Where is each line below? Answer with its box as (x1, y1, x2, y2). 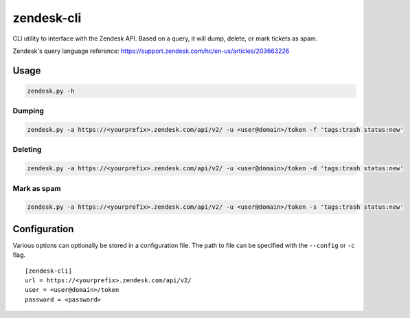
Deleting (12, 145, 42, 155)
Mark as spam (12, 183, 61, 193)
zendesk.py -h (27, 87, 75, 95)
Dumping (12, 106, 45, 116)
